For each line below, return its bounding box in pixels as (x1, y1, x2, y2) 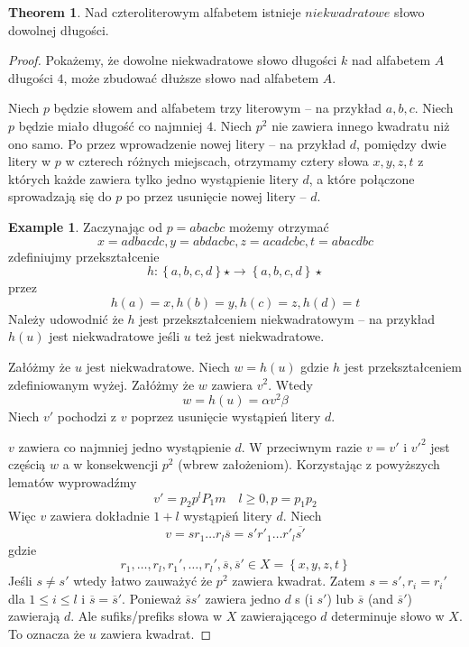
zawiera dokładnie (50, 506, 150, 525)
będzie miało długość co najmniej (18, 116, 203, 134)
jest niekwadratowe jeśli (49, 327, 180, 346)
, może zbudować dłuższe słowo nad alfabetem (63, 68, 319, 87)
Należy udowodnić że (8, 309, 124, 328)
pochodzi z (57, 407, 117, 426)
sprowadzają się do (8, 187, 112, 206)
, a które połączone (308, 169, 415, 188)
